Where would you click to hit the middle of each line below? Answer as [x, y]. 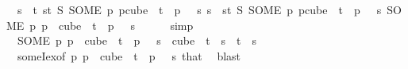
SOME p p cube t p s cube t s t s [137, 40]
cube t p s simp [126, 25]
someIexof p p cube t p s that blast [129, 55]
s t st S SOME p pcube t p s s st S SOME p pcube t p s [199, 9]
